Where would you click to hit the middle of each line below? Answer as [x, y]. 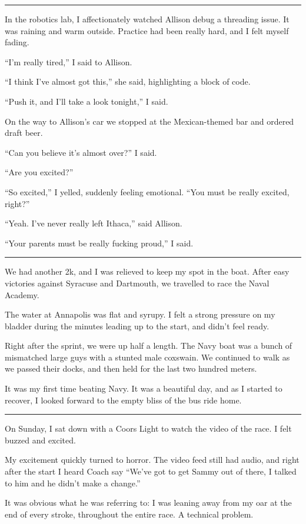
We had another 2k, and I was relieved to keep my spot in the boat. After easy [147, 271]
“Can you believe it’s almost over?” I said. [81, 152]
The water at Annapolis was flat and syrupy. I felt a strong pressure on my [140, 314]
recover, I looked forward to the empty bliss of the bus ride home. [123, 400]
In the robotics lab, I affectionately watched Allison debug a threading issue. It [147, 19]
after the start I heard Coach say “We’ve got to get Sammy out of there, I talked [151, 471]
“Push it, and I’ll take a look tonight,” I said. [87, 101]
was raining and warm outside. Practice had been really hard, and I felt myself [147, 30]
